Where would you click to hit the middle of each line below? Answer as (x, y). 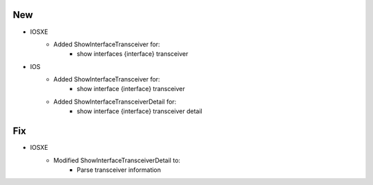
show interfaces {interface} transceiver (133, 54)
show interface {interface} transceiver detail (140, 111)
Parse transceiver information (119, 170)
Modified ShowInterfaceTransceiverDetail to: (117, 160)
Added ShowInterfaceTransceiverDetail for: (115, 101)
